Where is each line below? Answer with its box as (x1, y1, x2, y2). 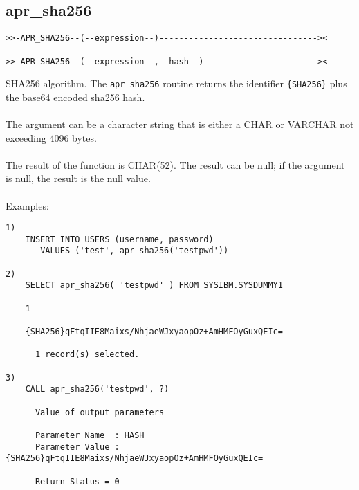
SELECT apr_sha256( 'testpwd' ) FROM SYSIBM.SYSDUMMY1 (25, 280, 283, 291)
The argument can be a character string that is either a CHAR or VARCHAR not (6, 117, 354, 131)
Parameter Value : (35, 442, 120, 452)
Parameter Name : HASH (35, 430, 145, 440)
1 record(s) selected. (35, 350, 140, 360)
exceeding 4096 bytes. (6, 130, 97, 145)
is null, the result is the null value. (6, 171, 151, 185)
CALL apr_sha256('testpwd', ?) (25, 384, 169, 394)
